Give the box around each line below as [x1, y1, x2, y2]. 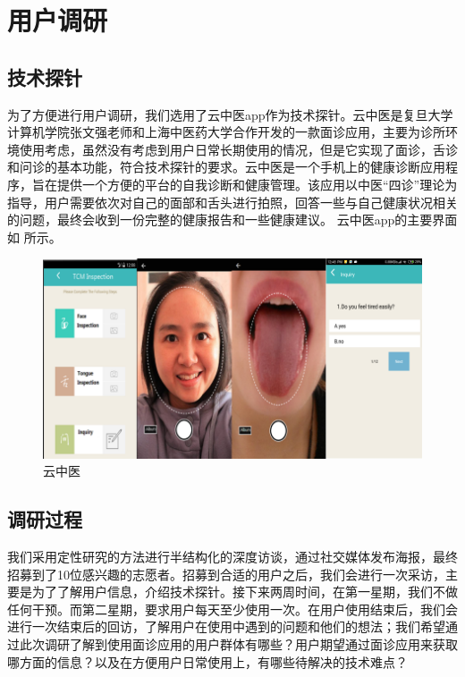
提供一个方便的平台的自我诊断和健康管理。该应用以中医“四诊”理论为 [56, 174, 458, 193]
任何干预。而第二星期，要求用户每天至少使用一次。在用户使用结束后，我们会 [7, 599, 458, 618]
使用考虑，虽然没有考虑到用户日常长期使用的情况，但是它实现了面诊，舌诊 [19, 140, 458, 158]
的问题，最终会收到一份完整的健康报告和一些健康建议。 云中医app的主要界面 [7, 210, 458, 229]
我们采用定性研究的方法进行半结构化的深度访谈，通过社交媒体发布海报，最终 [7, 547, 458, 566]
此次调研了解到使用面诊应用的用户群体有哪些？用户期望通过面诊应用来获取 [19, 635, 458, 654]
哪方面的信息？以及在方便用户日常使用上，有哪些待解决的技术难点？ [7, 652, 408, 671]
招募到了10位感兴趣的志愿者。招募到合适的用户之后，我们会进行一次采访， [7, 564, 445, 583]
